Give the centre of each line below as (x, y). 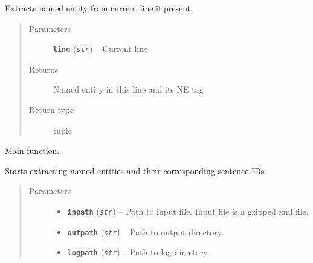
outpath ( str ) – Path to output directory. (145, 231)
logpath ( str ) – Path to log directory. (138, 252)
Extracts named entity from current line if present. (99, 8)
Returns (44, 69)
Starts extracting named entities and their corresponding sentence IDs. (136, 170)
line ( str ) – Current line (100, 49)
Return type (51, 110)
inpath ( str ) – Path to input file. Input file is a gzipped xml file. (188, 211)
